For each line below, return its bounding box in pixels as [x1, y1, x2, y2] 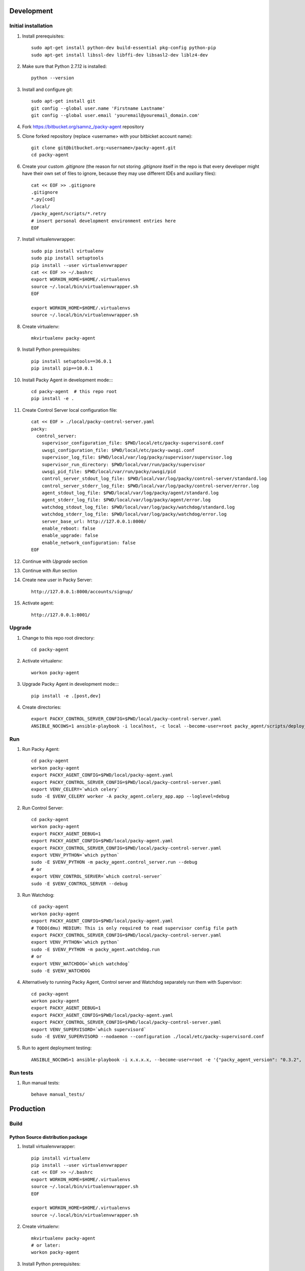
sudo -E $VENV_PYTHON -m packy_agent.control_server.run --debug [31, 859, 198, 865]
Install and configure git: [22, 86, 73, 93]
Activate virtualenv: [22, 658, 63, 664]
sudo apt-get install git [31, 98, 96, 104]
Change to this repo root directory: [22, 634, 95, 641]
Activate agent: [22, 600, 54, 606]
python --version [31, 75, 74, 81]
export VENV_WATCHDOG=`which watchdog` [31, 961, 131, 966]
